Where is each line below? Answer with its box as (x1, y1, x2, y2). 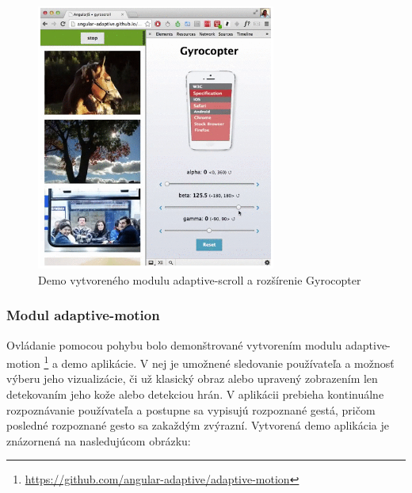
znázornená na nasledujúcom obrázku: (6, 432, 191, 449)
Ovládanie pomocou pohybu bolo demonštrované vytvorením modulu (6, 336, 342, 353)
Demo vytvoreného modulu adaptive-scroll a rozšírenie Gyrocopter (38, 271, 361, 288)
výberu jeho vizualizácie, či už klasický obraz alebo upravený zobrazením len (6, 370, 378, 387)
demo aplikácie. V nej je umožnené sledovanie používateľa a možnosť (61, 354, 395, 371)
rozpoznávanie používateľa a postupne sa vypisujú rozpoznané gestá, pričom (6, 401, 376, 418)
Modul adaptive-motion (6, 305, 160, 325)
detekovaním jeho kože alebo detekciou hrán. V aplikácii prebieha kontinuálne (6, 386, 384, 403)
